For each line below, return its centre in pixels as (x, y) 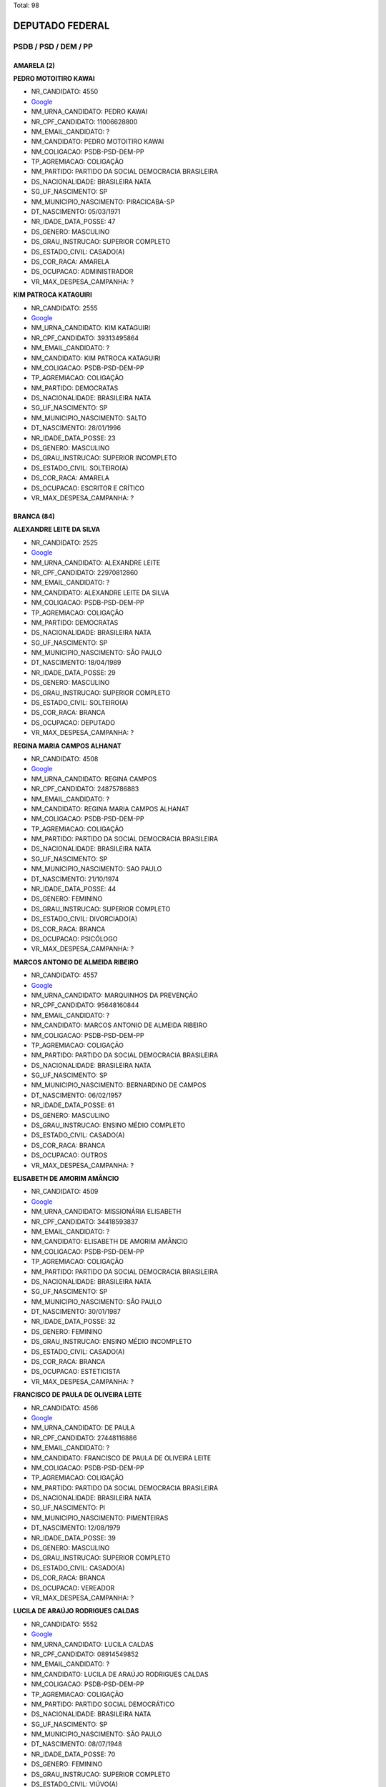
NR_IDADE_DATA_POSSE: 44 (74, 889)
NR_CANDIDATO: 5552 (64, 1624)
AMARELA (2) (34, 65)
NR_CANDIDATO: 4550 (65, 91)
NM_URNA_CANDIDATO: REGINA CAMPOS (94, 778)
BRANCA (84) (34, 516)
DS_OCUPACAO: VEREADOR (73, 1588)
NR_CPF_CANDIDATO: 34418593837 (85, 1222)
